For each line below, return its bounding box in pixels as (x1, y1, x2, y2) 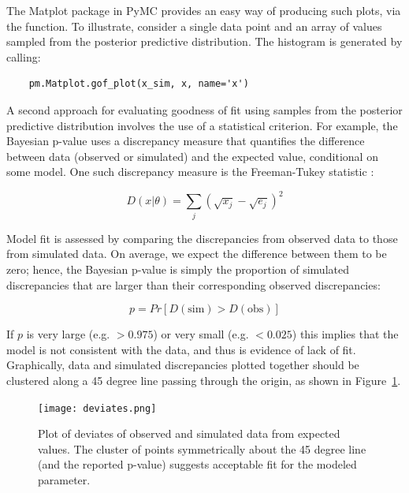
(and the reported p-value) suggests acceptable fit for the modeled (38, 456, 357, 472)
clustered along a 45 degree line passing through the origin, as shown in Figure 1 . (6, 372, 401, 388)
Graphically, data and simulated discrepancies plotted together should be (6, 357, 359, 373)
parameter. (38, 471, 91, 487)
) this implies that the (292, 326, 399, 342)
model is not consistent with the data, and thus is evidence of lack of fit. (6, 341, 356, 357)
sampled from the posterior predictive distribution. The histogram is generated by (6, 33, 403, 50)
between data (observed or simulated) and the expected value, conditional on (6, 148, 378, 164)
